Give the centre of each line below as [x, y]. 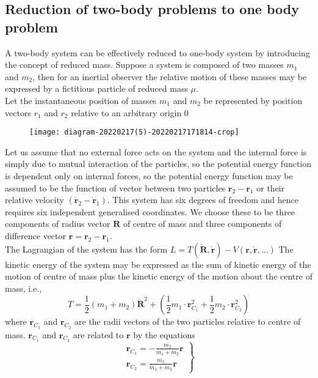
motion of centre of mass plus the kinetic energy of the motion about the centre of [159, 276]
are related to [98, 334]
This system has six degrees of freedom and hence [205, 200]
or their [271, 187]
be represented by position [253, 100]
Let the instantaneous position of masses [81, 100]
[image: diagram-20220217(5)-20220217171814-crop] [134, 132]
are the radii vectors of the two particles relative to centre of [188, 321]
